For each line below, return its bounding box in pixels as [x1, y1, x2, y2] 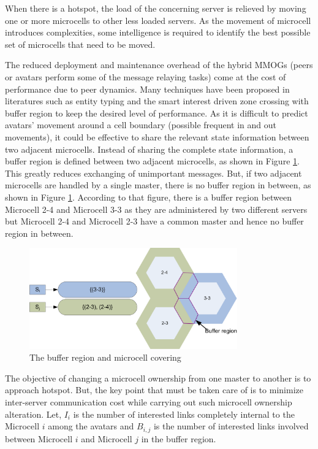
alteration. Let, [5, 407, 62, 420]
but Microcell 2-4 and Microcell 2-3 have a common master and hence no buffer [5, 215, 304, 228]
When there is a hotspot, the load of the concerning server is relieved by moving [5, 2, 306, 14]
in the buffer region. [141, 432, 216, 445]
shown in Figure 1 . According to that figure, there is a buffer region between [5, 190, 292, 203]
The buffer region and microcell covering [29, 351, 181, 364]
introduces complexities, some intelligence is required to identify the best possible [5, 26, 311, 39]
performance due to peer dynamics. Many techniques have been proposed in [5, 82, 290, 95]
